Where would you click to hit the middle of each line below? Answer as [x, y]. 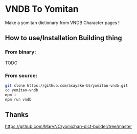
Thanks [17, 115]
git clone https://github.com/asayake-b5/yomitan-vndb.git [67, 85]
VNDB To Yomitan [42, 9]
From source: [21, 76]
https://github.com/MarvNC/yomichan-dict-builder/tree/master [68, 127]
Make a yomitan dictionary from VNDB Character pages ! [62, 23]
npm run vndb [18, 99]
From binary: [21, 52]
